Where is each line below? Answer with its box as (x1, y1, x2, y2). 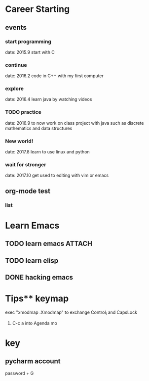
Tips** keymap (5, 293, 69, 304)
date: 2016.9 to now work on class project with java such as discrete (5, 120, 144, 126)
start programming (5, 38, 52, 45)
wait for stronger (5, 161, 46, 168)
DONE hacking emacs (5, 273, 73, 282)
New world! (5, 138, 34, 144)
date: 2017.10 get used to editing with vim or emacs (5, 172, 109, 179)
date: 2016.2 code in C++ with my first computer (5, 73, 104, 79)
